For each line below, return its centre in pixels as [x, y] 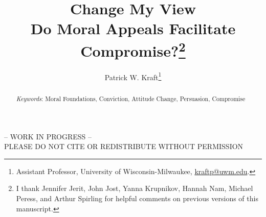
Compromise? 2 [133, 49]
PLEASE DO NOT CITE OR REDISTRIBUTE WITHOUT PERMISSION [124, 146]
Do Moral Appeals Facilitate [133, 28]
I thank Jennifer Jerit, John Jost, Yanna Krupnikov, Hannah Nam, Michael [135, 188]
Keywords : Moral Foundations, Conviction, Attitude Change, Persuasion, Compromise [131, 98]
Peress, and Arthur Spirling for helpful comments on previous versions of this [137, 198]
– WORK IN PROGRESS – [48, 136]
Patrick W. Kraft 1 [133, 76]
